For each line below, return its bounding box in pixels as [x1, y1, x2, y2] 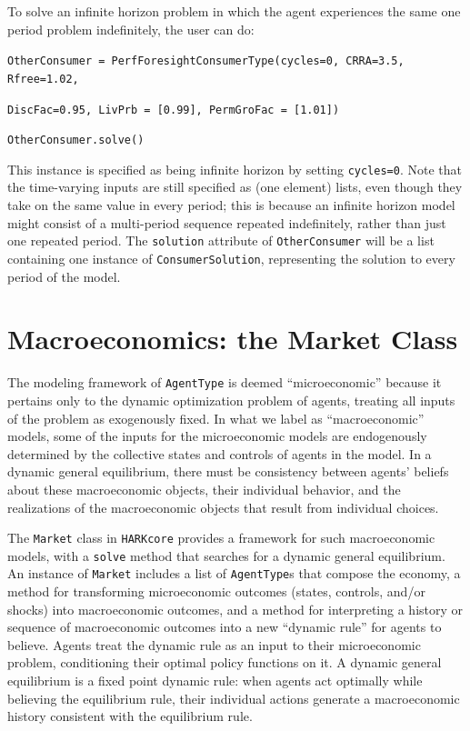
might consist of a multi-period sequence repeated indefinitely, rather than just [7, 213, 446, 232]
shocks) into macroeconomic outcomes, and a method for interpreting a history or [7, 599, 464, 618]
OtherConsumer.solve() [7, 134, 145, 147]
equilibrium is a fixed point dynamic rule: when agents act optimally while [7, 671, 423, 690]
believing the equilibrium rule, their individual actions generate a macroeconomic [7, 688, 460, 707]
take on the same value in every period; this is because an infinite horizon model [7, 195, 455, 215]
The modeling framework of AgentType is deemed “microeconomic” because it [7, 373, 442, 392]
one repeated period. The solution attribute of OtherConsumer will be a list [7, 231, 435, 250]
